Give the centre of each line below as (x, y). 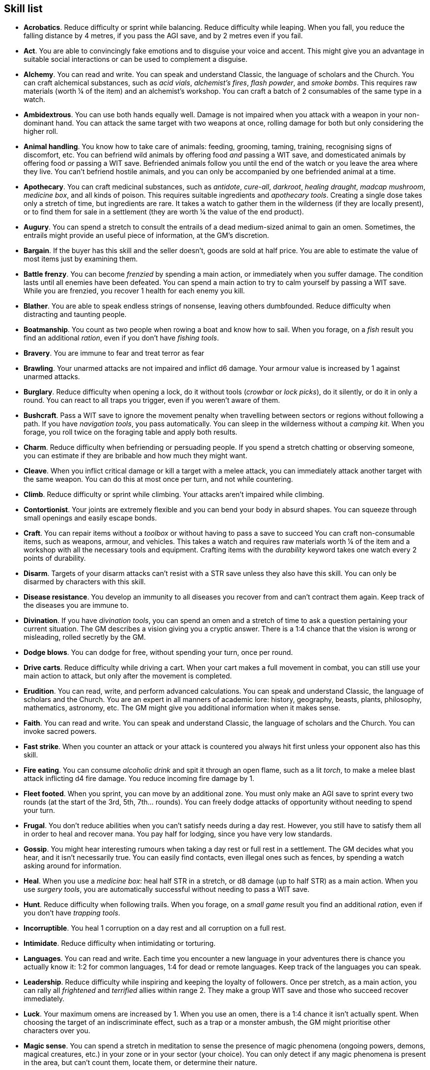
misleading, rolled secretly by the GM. (85, 637)
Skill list (23, 9)
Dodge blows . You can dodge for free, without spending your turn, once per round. (158, 652)
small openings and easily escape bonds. (90, 518)
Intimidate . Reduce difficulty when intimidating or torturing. (120, 943)
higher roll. (41, 131)
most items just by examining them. (81, 259)
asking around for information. (72, 866)
